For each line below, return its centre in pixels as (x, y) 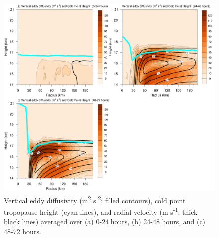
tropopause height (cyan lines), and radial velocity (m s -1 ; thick (101, 211)
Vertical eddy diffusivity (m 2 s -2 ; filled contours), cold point (95, 199)
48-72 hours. (23, 231)
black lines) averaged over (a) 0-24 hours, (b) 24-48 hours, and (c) (105, 221)
